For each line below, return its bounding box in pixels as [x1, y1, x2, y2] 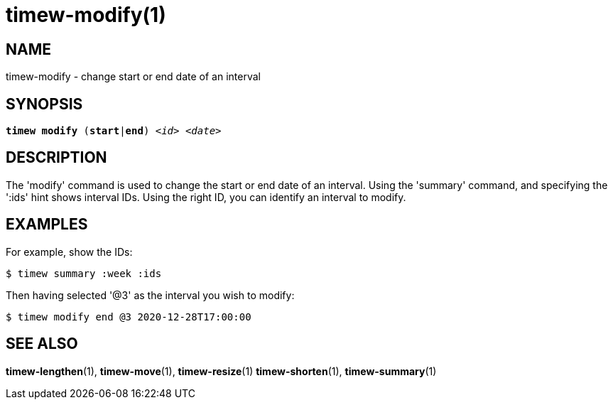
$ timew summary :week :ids [6, 267, 162, 279]
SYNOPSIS [6, 94, 83, 113]
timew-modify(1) [6, 3, 166, 27]
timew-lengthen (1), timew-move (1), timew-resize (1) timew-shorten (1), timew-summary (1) [6, 364, 437, 377]
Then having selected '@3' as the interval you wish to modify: [6, 288, 295, 301]
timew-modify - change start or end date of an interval [6, 70, 261, 83]
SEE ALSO [6, 335, 78, 353]
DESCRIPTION [6, 148, 107, 167]
